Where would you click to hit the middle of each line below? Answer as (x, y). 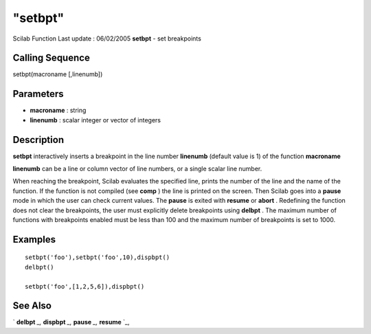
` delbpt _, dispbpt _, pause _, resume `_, (71, 322)
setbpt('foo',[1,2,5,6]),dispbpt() (85, 286)
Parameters (38, 94)
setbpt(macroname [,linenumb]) (58, 74)
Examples (34, 240)
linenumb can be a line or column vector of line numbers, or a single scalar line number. (137, 169)
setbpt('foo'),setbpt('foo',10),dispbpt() (98, 257)
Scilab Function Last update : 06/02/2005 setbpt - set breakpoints (107, 38)
